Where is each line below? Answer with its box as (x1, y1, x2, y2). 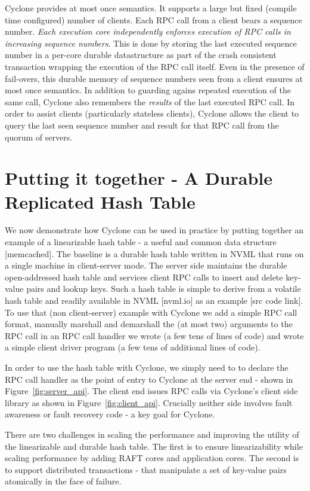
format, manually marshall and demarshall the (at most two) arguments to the (5, 318, 293, 330)
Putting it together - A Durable (5, 166, 272, 190)
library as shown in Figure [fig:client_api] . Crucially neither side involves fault (5, 396, 293, 408)
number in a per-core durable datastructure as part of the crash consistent (5, 48, 277, 61)
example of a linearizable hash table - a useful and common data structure (5, 236, 277, 248)
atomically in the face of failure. (5, 475, 122, 487)
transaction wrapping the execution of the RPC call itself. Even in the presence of (5, 60, 305, 72)
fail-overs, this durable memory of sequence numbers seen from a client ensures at (5, 72, 303, 84)
